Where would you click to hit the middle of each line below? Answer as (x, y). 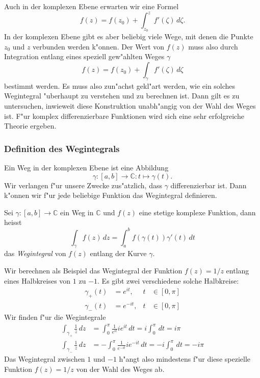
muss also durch (213, 46)
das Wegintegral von (35, 253)
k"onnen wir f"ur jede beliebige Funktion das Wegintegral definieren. (111, 195)
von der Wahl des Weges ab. (120, 369)
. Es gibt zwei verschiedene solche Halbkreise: (168, 280)
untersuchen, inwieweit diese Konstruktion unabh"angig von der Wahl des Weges (130, 106)
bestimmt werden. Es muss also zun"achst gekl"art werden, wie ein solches (120, 85)
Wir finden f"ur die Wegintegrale (55, 317)
